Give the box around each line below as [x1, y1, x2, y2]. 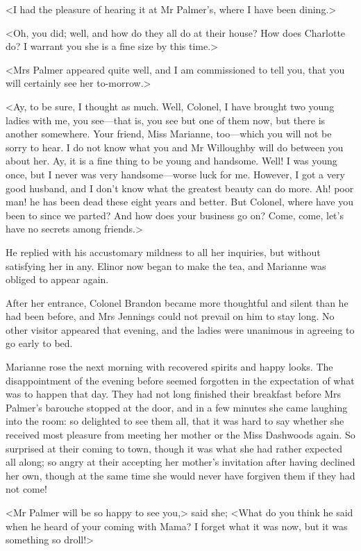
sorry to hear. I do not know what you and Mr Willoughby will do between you [6, 139, 344, 154]
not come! [6, 482, 47, 496]
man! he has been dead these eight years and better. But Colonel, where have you [6, 194, 354, 209]
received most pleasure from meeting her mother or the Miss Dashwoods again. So [6, 427, 355, 442]
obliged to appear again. [6, 272, 109, 287]
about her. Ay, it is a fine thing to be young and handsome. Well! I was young [6, 153, 337, 168]
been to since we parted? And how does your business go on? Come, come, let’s [6, 207, 344, 222]
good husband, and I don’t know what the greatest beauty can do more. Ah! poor [6, 180, 354, 195]
